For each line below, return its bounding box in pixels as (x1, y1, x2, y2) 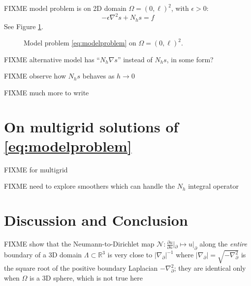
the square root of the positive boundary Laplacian (4, 263, 158, 273)
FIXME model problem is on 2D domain (4, 3, 126, 13)
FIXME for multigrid (4, 164, 68, 174)
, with (171, 3, 189, 13)
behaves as (82, 71, 115, 81)
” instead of (117, 54, 153, 64)
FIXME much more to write (4, 87, 89, 97)
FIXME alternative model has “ (4, 54, 100, 64)
